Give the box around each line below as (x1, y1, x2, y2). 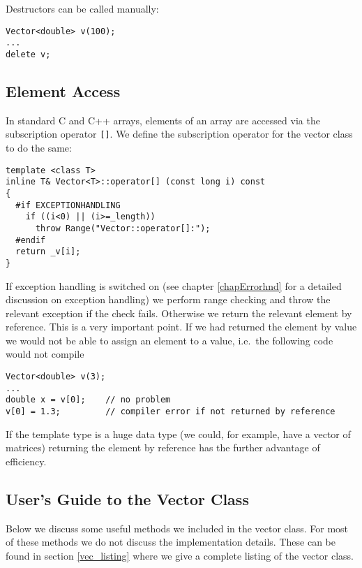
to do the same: (6, 140, 72, 155)
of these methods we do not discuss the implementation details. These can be (6, 534, 335, 549)
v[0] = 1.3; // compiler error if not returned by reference (6, 407, 335, 417)
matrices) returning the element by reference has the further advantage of (6, 440, 320, 455)
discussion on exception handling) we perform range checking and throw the (6, 292, 331, 307)
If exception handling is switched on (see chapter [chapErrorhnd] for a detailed (6, 278, 342, 293)
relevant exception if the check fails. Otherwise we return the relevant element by (6, 305, 352, 320)
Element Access (6, 80, 121, 101)
